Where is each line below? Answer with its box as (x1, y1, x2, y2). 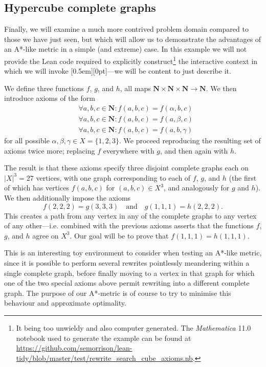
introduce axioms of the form (4, 93, 95, 103)
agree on (32, 230, 59, 241)
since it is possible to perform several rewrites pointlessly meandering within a (4, 257, 250, 268)
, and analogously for (163, 182, 230, 193)
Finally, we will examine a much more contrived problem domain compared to (4, 24, 249, 34)
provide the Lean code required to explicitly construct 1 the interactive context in (4, 54, 258, 66)
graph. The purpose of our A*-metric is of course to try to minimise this (4, 287, 231, 298)
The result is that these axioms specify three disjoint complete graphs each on (4, 162, 249, 173)
